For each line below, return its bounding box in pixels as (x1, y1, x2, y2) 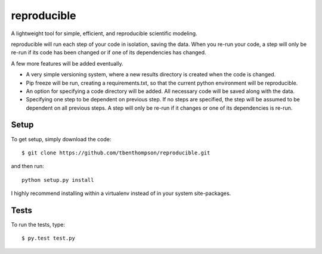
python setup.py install (21, 176, 94, 183)
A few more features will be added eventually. (11, 60, 123, 67)
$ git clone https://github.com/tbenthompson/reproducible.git (21, 149, 210, 156)
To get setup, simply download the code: (11, 135, 112, 143)
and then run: (11, 163, 44, 170)
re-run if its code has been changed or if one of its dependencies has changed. (11, 49, 206, 56)
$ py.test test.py (21, 235, 76, 241)
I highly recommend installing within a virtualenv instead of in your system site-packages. (11, 190, 231, 197)
